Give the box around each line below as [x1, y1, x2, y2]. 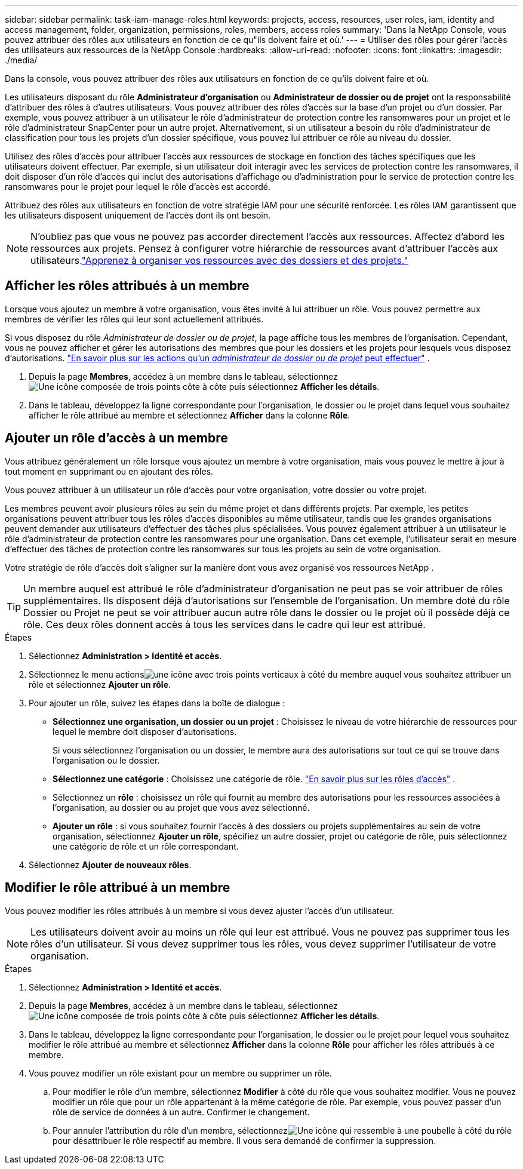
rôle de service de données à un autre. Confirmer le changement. [53, 1106, 310, 1117]
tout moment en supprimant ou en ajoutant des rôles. [5, 466, 214, 476]
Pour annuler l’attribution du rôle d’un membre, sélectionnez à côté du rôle [53, 1125, 512, 1136]
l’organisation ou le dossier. [53, 755, 160, 765]
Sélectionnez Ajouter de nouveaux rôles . [29, 859, 192, 870]
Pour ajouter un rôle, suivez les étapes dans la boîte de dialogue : [29, 697, 285, 708]
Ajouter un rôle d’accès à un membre [5, 430, 228, 446]
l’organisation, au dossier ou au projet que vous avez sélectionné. [53, 802, 310, 813]
